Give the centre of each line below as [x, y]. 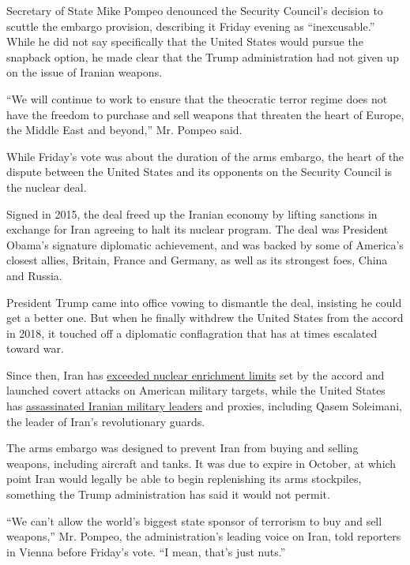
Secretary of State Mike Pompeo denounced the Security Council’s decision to [195, 10]
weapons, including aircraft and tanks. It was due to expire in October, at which [201, 463]
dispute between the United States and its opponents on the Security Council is [199, 172]
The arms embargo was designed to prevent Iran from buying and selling [182, 448]
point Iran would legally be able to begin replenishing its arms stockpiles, [184, 479]
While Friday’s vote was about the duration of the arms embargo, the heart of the [205, 156]
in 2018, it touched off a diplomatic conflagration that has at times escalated [192, 333]
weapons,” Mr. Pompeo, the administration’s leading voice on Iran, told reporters [204, 536]
